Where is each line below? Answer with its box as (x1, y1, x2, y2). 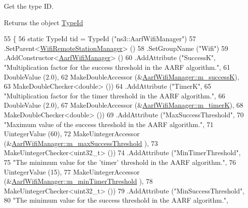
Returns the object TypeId (4, 17, 83, 27)
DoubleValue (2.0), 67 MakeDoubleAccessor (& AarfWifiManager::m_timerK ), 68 (4, 100, 244, 110)
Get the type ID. (4, 1, 54, 11)
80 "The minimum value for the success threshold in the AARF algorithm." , (4, 195, 228, 205)
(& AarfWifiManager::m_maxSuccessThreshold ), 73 (4, 138, 158, 148)
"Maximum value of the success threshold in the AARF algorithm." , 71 (4, 119, 214, 129)
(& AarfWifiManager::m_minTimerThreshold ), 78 (4, 176, 153, 186)
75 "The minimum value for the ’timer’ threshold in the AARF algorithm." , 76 (4, 157, 236, 167)
